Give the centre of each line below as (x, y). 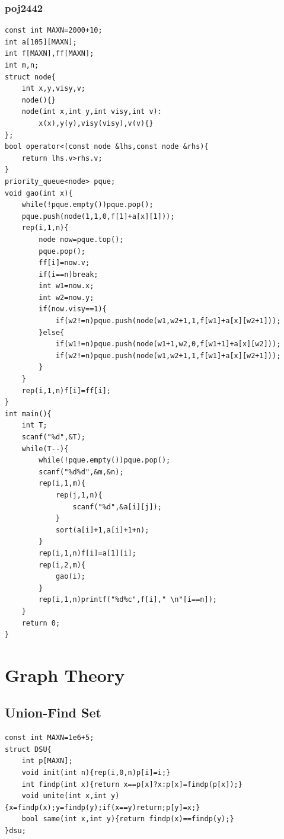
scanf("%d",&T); (54, 437)
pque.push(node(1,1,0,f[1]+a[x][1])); (98, 216)
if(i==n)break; (68, 274)
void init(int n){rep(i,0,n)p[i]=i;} (96, 773)
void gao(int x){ (39, 193)
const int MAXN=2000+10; (54, 31)
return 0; (41, 623)
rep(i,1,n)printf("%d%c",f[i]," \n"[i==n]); (128, 600)
